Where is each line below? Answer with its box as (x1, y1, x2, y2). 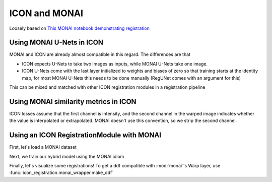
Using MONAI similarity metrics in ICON (9, 97, 137, 106)
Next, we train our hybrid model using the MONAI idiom (9, 153, 124, 159)
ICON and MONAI (9, 8, 83, 19)
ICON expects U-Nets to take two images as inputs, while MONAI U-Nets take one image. (22, 60, 208, 67)
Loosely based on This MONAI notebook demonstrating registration (9, 25, 150, 31)
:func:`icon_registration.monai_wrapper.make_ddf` (9, 169, 113, 176)
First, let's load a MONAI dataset (9, 144, 77, 150)
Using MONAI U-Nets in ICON (9, 38, 103, 47)
